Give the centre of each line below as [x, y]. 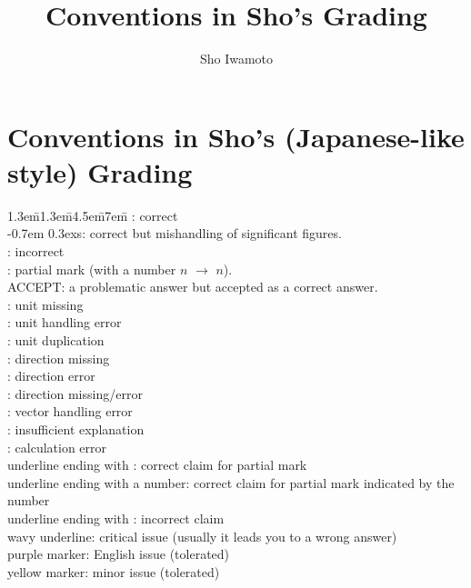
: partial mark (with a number [92, 269]
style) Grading [100, 171]
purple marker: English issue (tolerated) [119, 554]
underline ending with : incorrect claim [116, 518]
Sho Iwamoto [236, 59]
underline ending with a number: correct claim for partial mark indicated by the [231, 482]
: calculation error [57, 447]
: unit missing [45, 304]
